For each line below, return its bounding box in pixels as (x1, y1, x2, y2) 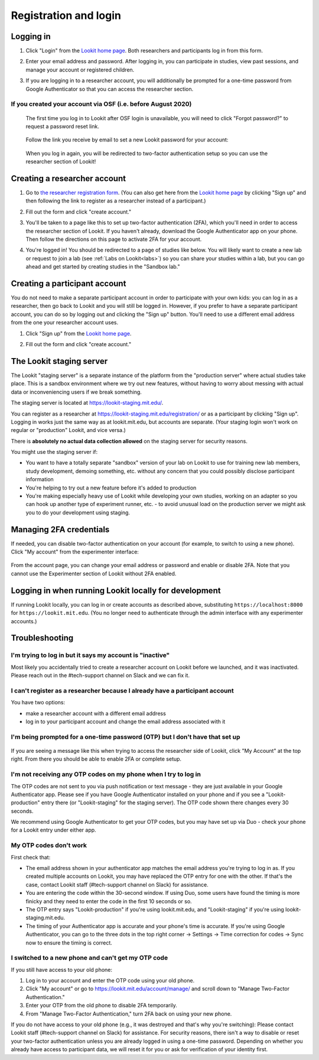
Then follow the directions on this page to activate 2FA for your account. (25, 236, 202, 243)
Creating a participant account (11, 278, 126, 288)
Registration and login (11, 9, 121, 22)
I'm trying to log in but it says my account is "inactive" (11, 651, 170, 659)
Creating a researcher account (11, 173, 126, 183)
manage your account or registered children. (25, 66, 135, 73)
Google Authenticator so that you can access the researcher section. (25, 85, 194, 92)
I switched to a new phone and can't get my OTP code (11, 953, 168, 962)
